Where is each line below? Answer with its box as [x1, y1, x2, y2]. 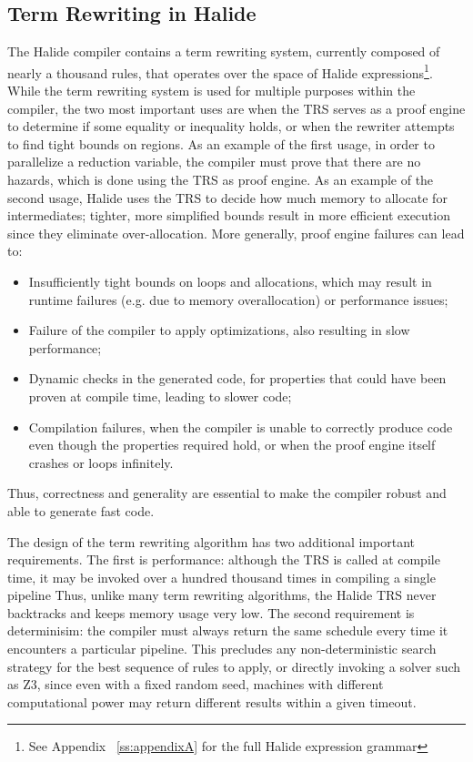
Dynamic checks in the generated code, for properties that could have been [28, 369, 447, 388]
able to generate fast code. [7, 501, 155, 520]
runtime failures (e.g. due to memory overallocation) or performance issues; [28, 290, 448, 309]
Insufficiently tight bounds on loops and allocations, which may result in [28, 271, 432, 290]
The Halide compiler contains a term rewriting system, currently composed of [7, 42, 440, 61]
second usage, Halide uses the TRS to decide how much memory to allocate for [7, 188, 448, 207]
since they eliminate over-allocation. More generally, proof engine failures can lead [7, 223, 465, 242]
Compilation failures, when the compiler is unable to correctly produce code [28, 417, 453, 436]
